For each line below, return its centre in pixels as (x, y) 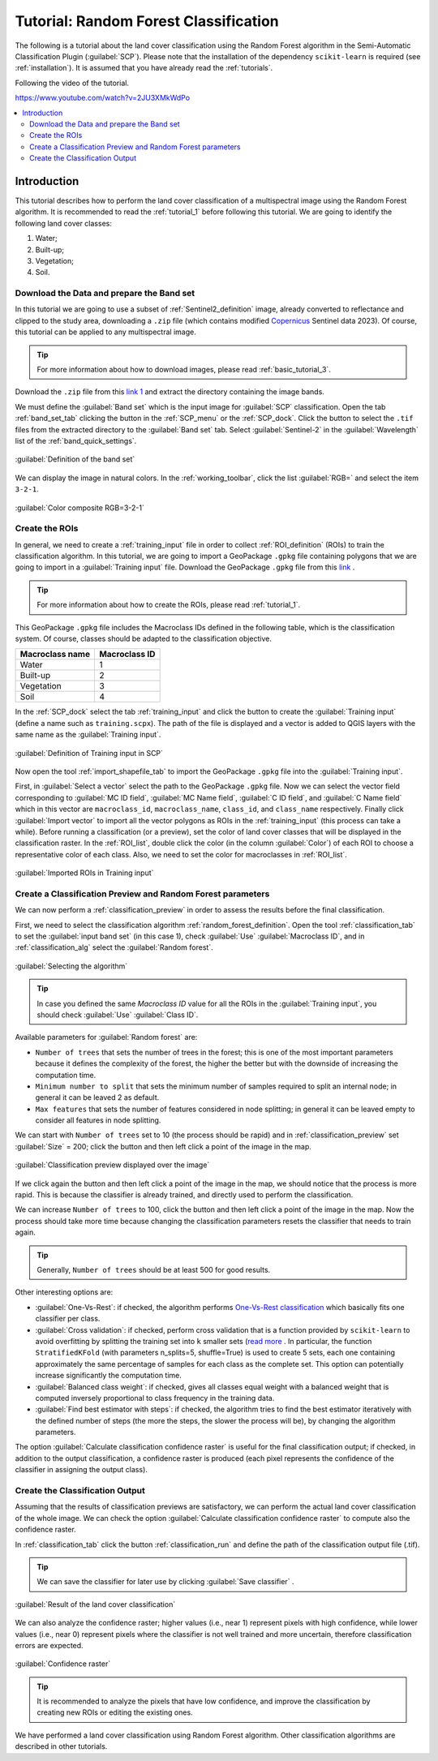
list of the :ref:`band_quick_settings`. (76, 440)
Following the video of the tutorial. (72, 83)
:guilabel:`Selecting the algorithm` (71, 966)
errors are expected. (49, 1645)
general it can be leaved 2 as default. (97, 1097)
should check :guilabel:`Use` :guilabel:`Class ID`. (118, 1015)
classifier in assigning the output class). (81, 1470)
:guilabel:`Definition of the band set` (75, 459)
